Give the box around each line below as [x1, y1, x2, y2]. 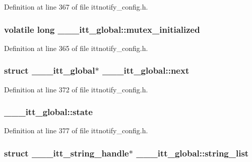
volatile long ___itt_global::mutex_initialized [4, 23, 200, 35]
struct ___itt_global [4, 64, 95, 77]
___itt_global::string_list [136, 146, 249, 159]
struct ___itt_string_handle [4, 146, 129, 159]
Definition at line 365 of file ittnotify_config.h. [4, 42, 148, 53]
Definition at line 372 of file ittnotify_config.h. [4, 84, 148, 94]
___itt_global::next [102, 64, 190, 77]
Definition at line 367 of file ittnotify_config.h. [4, 2, 148, 12]
